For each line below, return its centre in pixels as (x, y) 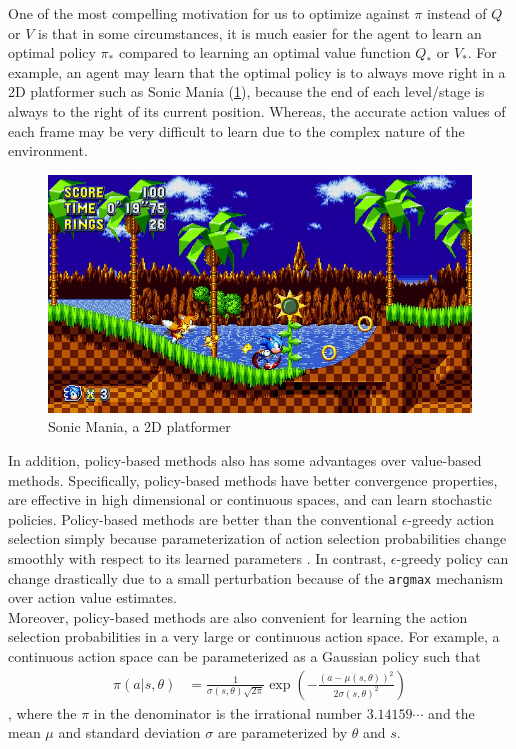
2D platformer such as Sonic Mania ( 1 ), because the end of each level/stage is (246, 91)
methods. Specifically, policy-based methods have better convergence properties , (253, 479)
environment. (48, 150)
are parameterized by (282, 732)
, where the (42, 712)
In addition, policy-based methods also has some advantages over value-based (245, 460)
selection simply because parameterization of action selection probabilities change (257, 538)
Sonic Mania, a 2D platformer (139, 426)
